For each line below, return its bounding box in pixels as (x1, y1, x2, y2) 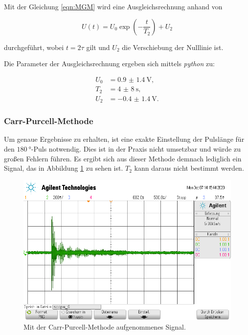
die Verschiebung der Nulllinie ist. (122, 42, 224, 52)
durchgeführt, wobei (4, 42, 64, 52)
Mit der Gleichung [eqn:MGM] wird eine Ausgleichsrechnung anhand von (4, 1, 223, 11)
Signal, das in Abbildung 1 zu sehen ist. (4, 163, 123, 173)
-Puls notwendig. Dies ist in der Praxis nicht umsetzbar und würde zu (31, 144, 241, 154)
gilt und (86, 42, 110, 52)
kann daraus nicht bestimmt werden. (134, 163, 244, 173)
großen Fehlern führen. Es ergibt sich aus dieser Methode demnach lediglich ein (4, 153, 242, 163)
